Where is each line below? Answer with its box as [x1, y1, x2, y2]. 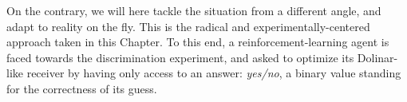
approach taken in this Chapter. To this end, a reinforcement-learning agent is [6, 33, 389, 50]
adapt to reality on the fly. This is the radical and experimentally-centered [6, 18, 370, 34]
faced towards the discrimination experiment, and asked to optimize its [6, 49, 354, 65]
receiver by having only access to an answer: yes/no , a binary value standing [26, 65, 401, 81]
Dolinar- [357, 49, 398, 65]
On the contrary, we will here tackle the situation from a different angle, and [6, 2, 381, 18]
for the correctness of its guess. [6, 80, 157, 96]
